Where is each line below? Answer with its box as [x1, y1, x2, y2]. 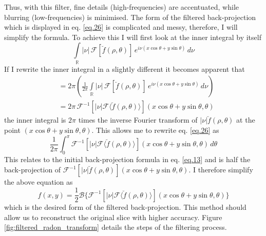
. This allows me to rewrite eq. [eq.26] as [91, 124, 219, 135]
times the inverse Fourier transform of [78, 114, 198, 125]
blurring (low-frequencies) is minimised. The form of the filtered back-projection [4, 11, 256, 22]
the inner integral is [4, 114, 66, 125]
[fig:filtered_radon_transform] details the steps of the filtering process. [4, 222, 227, 232]
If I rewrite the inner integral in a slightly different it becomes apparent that [4, 63, 245, 74]
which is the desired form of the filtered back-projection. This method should [4, 202, 246, 212]
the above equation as [4, 176, 73, 187]
